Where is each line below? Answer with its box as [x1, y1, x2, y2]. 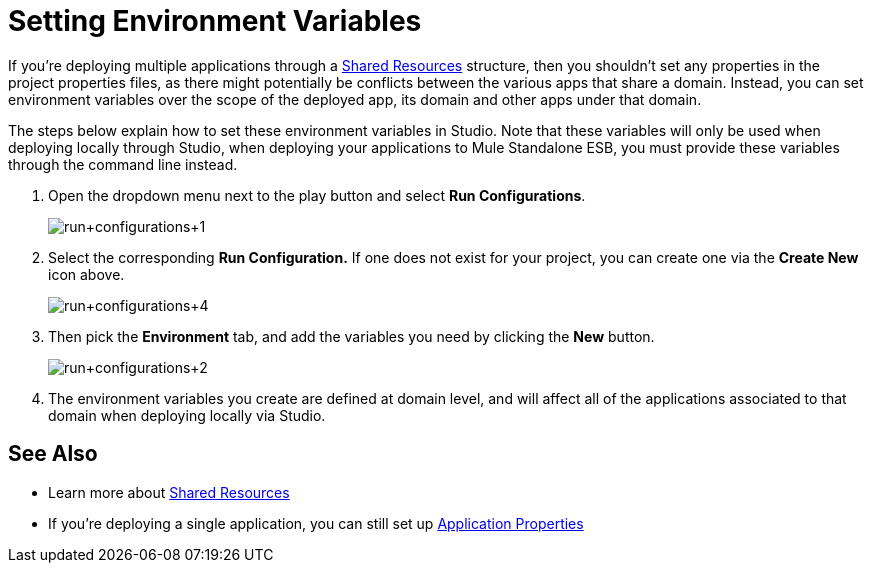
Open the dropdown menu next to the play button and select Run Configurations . [48, 186, 586, 204]
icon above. [48, 265, 125, 283]
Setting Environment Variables [8, 4, 422, 38]
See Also [8, 441, 98, 467]
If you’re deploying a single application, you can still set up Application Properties [48, 514, 584, 532]
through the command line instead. [8, 155, 238, 173]
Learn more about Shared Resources [48, 483, 290, 501]
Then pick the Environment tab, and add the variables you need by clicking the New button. [48, 327, 655, 345]
